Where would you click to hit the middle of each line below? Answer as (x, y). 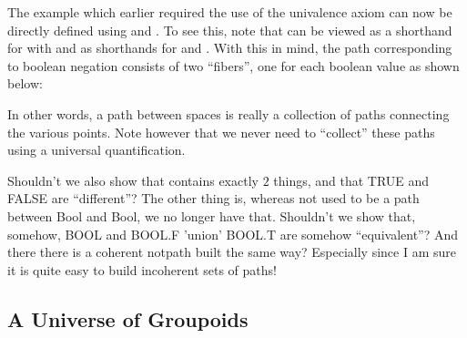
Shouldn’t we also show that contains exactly (133, 180)
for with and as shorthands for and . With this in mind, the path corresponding (230, 48)
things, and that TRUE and (351, 180)
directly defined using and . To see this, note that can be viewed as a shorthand (230, 30)
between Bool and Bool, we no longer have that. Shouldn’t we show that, (212, 215)
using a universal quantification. (96, 150)
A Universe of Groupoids (128, 318)
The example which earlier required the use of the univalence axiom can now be (230, 12)
